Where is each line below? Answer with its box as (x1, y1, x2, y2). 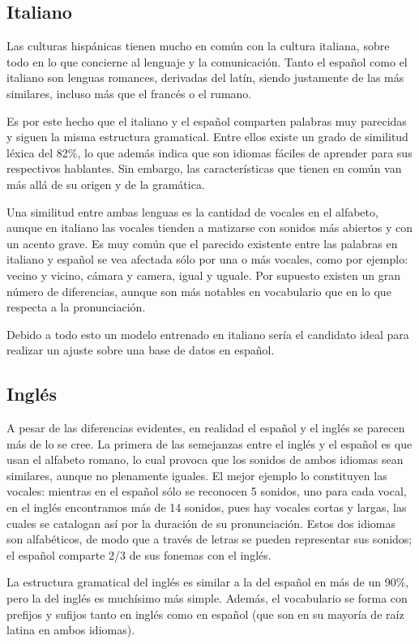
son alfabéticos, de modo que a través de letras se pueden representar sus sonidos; (6, 530, 413, 547)
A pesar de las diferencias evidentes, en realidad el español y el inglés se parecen (6, 419, 405, 436)
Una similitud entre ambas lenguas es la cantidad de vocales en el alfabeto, (6, 203, 378, 220)
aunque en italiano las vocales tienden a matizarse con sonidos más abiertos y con (6, 219, 413, 236)
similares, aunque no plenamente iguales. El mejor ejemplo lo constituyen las (6, 466, 387, 483)
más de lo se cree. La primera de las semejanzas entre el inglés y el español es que (6, 435, 413, 452)
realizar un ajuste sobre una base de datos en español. (6, 341, 275, 358)
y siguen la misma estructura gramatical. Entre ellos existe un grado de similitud (6, 128, 408, 145)
